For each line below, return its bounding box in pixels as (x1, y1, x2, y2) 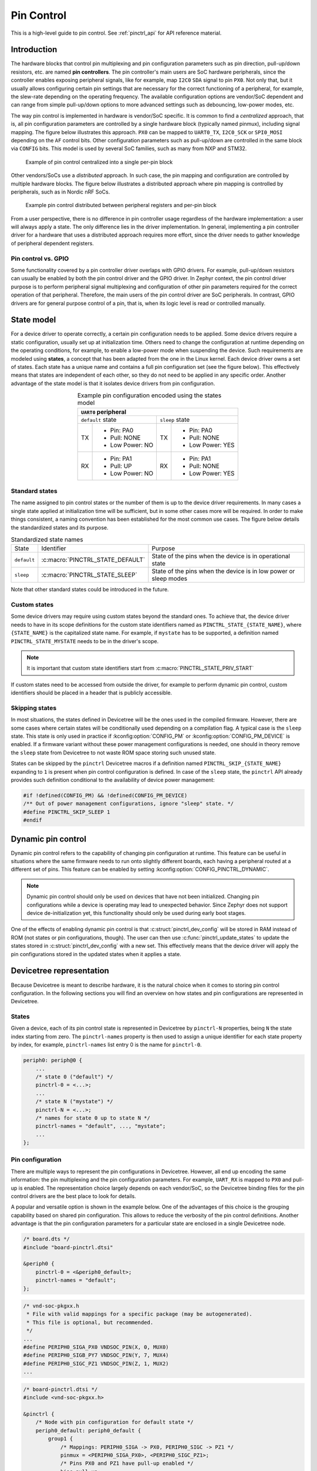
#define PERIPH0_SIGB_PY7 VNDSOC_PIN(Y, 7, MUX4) (23, 1352, 169, 1359)
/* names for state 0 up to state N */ (35, 1114, 151, 1121)
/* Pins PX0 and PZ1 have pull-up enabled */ (60, 1460, 194, 1467)
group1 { (48, 1436, 73, 1442)
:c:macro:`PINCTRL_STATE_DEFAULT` (41, 556, 146, 564)
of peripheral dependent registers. (11, 239, 94, 247)
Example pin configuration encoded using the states (77, 391, 222, 400)
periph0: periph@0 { (23, 1057, 82, 1064)
